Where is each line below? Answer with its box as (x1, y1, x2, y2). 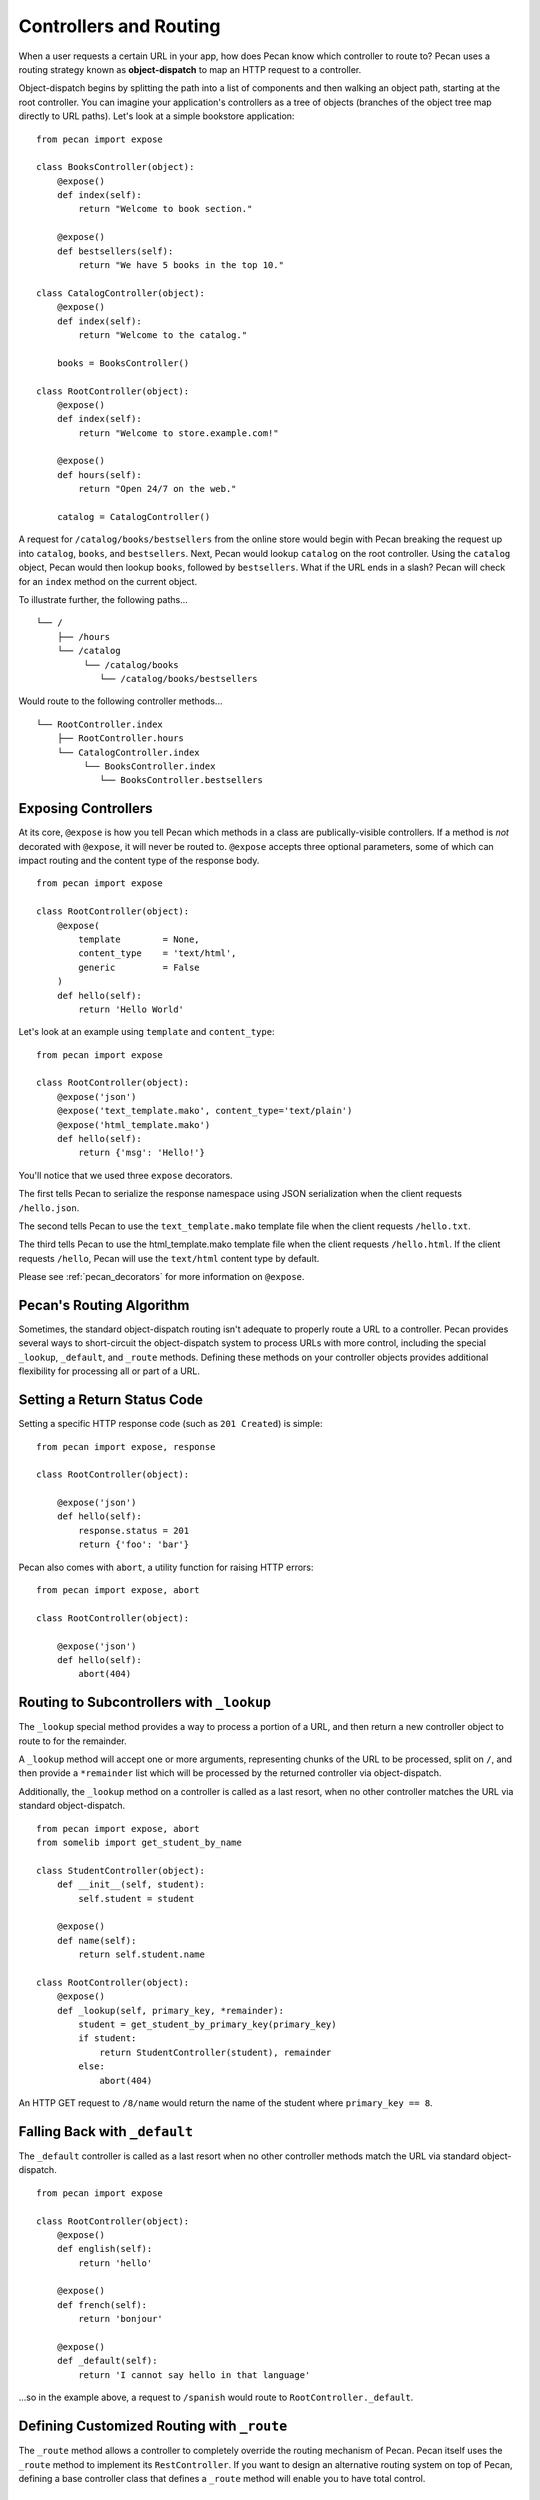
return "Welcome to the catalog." (78, 329, 248, 340)
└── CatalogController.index (56, 746, 200, 758)
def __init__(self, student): (56, 1879, 205, 1890)
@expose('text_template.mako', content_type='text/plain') (56, 1105, 353, 1117)
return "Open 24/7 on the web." (78, 483, 237, 495)
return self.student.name (78, 1949, 205, 1960)
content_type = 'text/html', (78, 948, 237, 959)
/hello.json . (18, 1201, 80, 1214)
